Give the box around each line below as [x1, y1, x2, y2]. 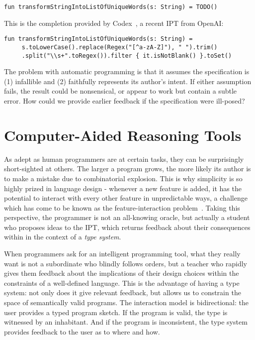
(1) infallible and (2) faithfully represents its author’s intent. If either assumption [4, 76, 252, 86]
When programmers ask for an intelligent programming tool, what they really [4, 248, 241, 259]
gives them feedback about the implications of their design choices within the [4, 268, 239, 278]
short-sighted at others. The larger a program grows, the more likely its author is [4, 163, 251, 174]
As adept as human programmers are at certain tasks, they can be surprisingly [4, 153, 244, 164]
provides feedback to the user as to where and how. [4, 326, 160, 337]
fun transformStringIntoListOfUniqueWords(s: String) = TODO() [4, 3, 218, 10]
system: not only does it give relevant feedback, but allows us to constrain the [4, 287, 241, 298]
